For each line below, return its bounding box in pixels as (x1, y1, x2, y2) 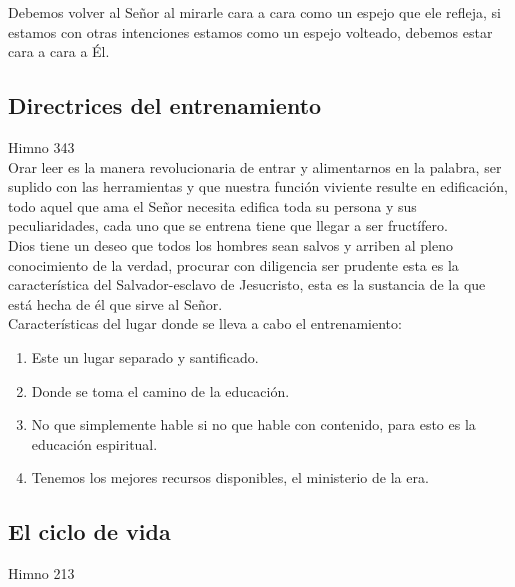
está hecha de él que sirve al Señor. (8, 293, 223, 314)
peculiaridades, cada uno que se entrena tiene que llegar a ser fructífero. (8, 215, 448, 236)
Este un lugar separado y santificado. (31, 346, 259, 367)
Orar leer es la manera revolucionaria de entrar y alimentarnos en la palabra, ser (8, 156, 502, 177)
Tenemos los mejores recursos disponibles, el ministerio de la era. (31, 467, 429, 488)
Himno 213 (8, 563, 75, 584)
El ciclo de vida (8, 516, 171, 547)
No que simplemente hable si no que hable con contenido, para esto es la (31, 414, 476, 435)
